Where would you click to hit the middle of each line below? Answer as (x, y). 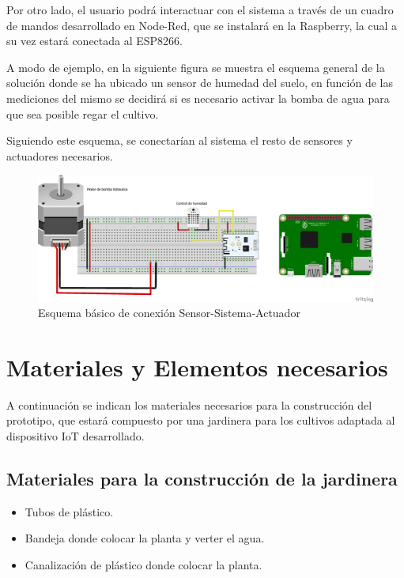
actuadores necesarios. (60, 155)
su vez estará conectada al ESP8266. (95, 41)
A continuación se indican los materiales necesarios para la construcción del (189, 404)
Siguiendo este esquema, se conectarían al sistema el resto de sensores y (179, 140)
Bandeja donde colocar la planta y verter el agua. (145, 538)
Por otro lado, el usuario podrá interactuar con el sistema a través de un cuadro (200, 9)
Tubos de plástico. (69, 511)
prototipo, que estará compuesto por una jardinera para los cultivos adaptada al (201, 420)
